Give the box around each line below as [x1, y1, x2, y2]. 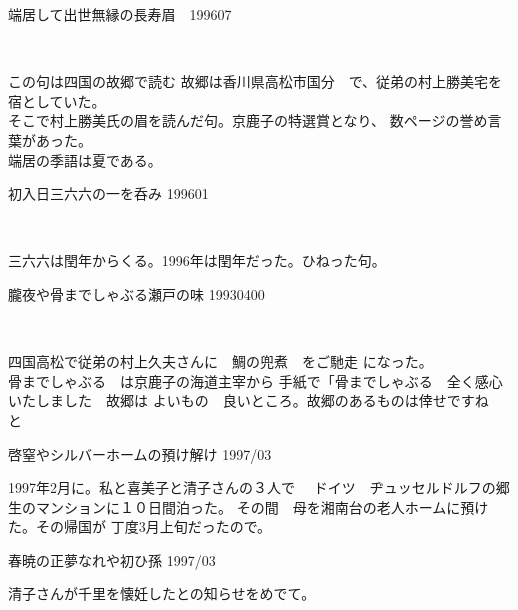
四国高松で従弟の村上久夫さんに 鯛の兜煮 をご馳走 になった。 [8, 351, 433, 372]
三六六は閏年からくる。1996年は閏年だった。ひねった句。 [8, 250, 386, 271]
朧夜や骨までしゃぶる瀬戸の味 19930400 [8, 283, 265, 304]
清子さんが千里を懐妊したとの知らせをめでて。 [8, 583, 316, 604]
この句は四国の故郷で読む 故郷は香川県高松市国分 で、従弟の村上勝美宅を [8, 71, 503, 92]
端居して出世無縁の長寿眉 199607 [8, 4, 232, 24]
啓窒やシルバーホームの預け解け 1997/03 [8, 443, 272, 464]
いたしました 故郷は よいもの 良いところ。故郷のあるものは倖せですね [8, 390, 489, 411]
